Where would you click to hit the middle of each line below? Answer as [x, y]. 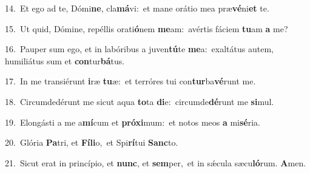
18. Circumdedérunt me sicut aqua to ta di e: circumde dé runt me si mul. [140, 101]
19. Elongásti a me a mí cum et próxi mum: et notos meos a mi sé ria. [133, 122]
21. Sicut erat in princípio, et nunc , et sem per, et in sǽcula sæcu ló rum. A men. [156, 162]
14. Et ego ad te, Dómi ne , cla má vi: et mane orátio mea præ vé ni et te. [137, 8]
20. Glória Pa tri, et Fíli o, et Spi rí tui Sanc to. [92, 142]
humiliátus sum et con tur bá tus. [65, 60]
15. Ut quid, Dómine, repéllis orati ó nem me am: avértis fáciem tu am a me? [147, 28]
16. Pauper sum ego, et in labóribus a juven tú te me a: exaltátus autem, [139, 49]
